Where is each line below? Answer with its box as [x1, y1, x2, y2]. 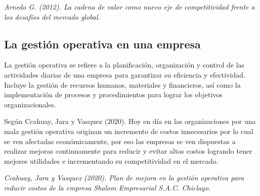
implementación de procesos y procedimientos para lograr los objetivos [4, 89, 223, 100]
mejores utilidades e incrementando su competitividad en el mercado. [4, 155, 219, 166]
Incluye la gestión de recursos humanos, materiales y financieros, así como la [4, 79, 241, 90]
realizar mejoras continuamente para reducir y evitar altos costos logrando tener [4, 146, 252, 156]
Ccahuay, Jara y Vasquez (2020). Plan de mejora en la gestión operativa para [4, 172, 244, 183]
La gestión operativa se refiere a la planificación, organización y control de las [4, 59, 245, 70]
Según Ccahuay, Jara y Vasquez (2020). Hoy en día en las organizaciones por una [4, 116, 256, 126]
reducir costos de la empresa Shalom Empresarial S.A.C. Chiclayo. [4, 182, 211, 192]
